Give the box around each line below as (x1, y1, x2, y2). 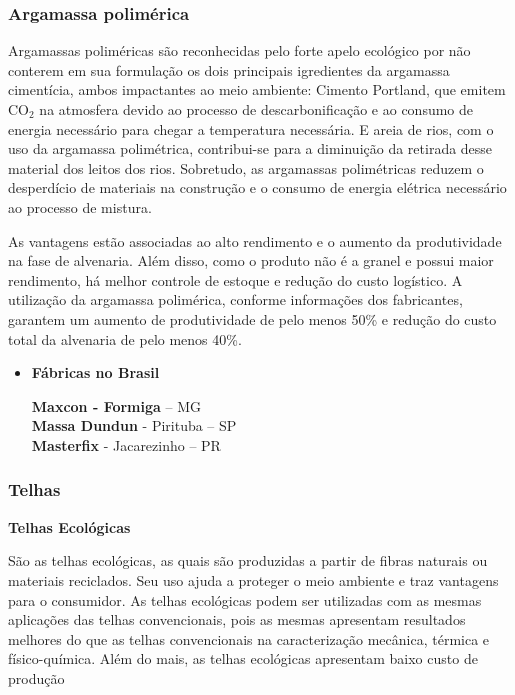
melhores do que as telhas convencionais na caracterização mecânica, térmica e (8, 628, 490, 649)
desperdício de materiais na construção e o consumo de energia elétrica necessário (8, 177, 507, 198)
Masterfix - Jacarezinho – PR (31, 434, 221, 455)
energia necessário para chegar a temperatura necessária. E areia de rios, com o (8, 118, 494, 139)
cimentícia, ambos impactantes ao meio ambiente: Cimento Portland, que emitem (8, 79, 506, 100)
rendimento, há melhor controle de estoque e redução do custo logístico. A (8, 269, 463, 290)
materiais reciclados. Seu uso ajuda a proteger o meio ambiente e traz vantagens (8, 569, 499, 590)
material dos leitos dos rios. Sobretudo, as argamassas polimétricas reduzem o (8, 157, 484, 178)
